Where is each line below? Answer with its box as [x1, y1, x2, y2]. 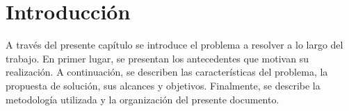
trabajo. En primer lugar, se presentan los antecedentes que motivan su [6, 51, 309, 65]
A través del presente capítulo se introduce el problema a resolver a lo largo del [6, 37, 343, 52]
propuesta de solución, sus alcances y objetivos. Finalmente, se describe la [6, 78, 320, 92]
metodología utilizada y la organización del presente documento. [6, 92, 279, 106]
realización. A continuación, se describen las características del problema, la [6, 65, 328, 79]
